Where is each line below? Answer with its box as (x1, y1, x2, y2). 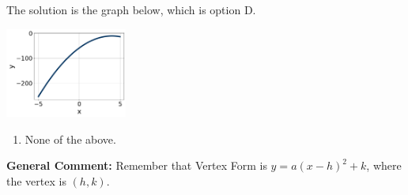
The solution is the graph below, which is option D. (6, 2, 256, 17)
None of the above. (25, 130, 116, 147)
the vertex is (6, 172, 66, 189)
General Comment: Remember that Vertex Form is (6, 157, 267, 174)
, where (366, 157, 402, 174)
